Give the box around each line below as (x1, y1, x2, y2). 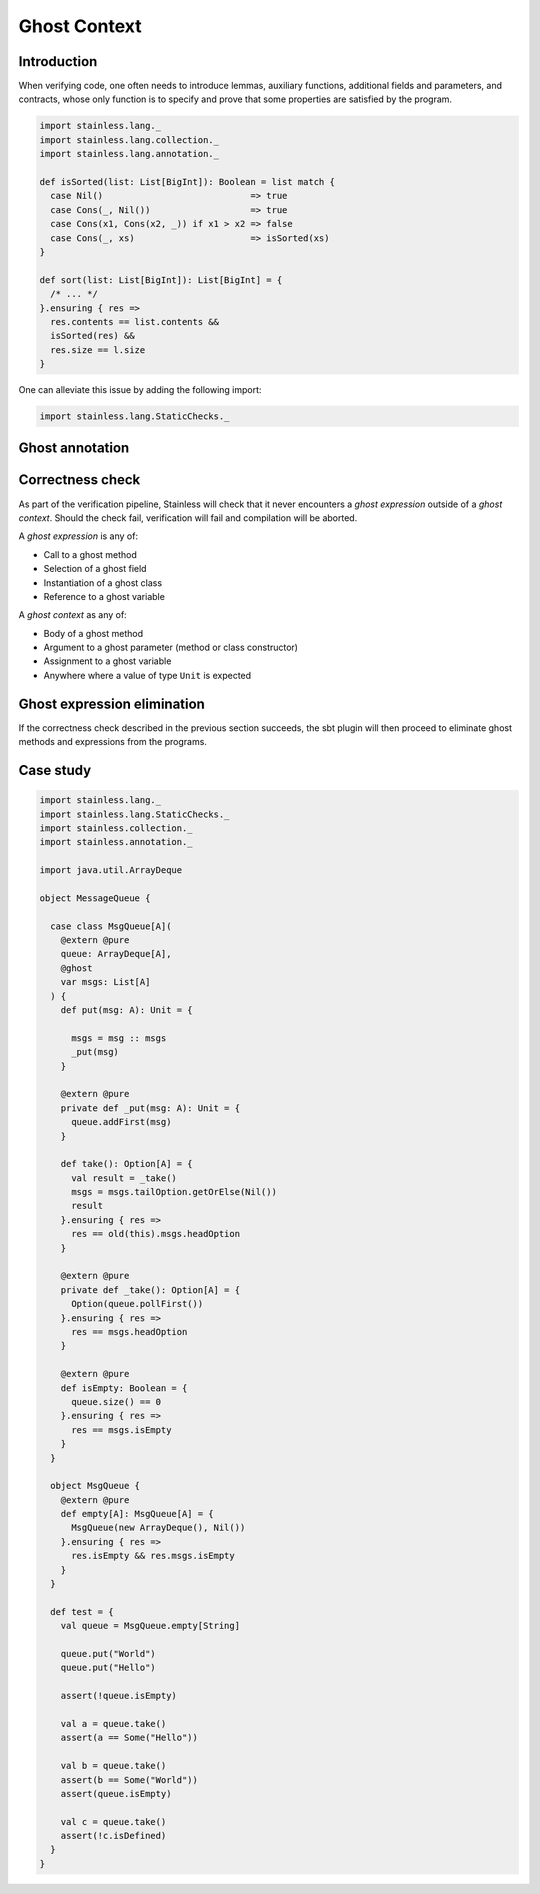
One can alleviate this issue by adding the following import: (18, 384, 262, 396)
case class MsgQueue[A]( (50, 920, 172, 932)
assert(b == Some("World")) (60, 1774, 199, 1785)
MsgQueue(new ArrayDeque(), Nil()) (71, 1522, 246, 1534)
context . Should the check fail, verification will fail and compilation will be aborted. (18, 511, 358, 524)
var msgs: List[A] (60, 976, 151, 988)
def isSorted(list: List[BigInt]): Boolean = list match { (39, 176, 335, 187)
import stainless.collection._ (39, 822, 194, 834)
